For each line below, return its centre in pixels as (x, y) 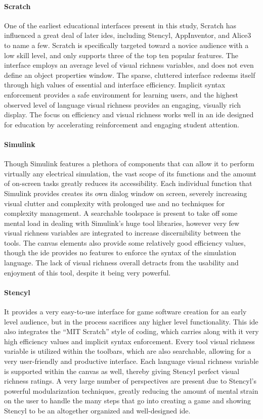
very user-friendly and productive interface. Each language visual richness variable (131, 361)
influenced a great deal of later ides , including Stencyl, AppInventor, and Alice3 (128, 35)
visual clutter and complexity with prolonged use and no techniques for (115, 203)
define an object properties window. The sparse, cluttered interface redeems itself (130, 75)
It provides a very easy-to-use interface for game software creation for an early (125, 312)
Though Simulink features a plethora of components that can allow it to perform (129, 164)
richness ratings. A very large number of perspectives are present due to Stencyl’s (130, 381)
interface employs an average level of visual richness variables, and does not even (129, 65)
